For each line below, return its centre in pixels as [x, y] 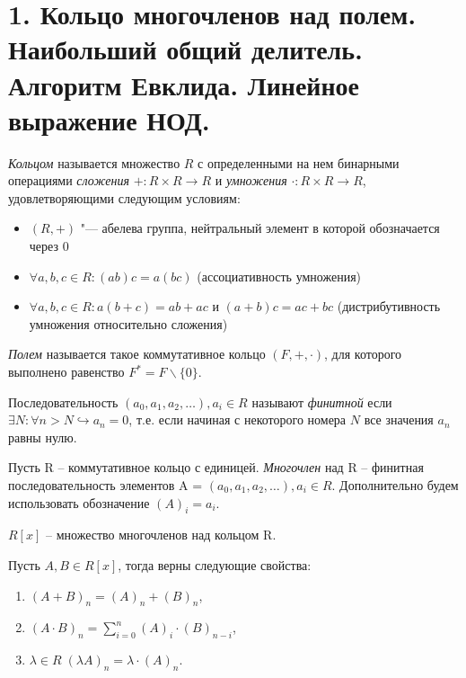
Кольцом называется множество [94, 162]
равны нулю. [43, 437]
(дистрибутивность [389, 306]
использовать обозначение [79, 502]
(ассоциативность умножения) [279, 276]
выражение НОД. [109, 119]
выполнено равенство [66, 372]
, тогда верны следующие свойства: [215, 564]
